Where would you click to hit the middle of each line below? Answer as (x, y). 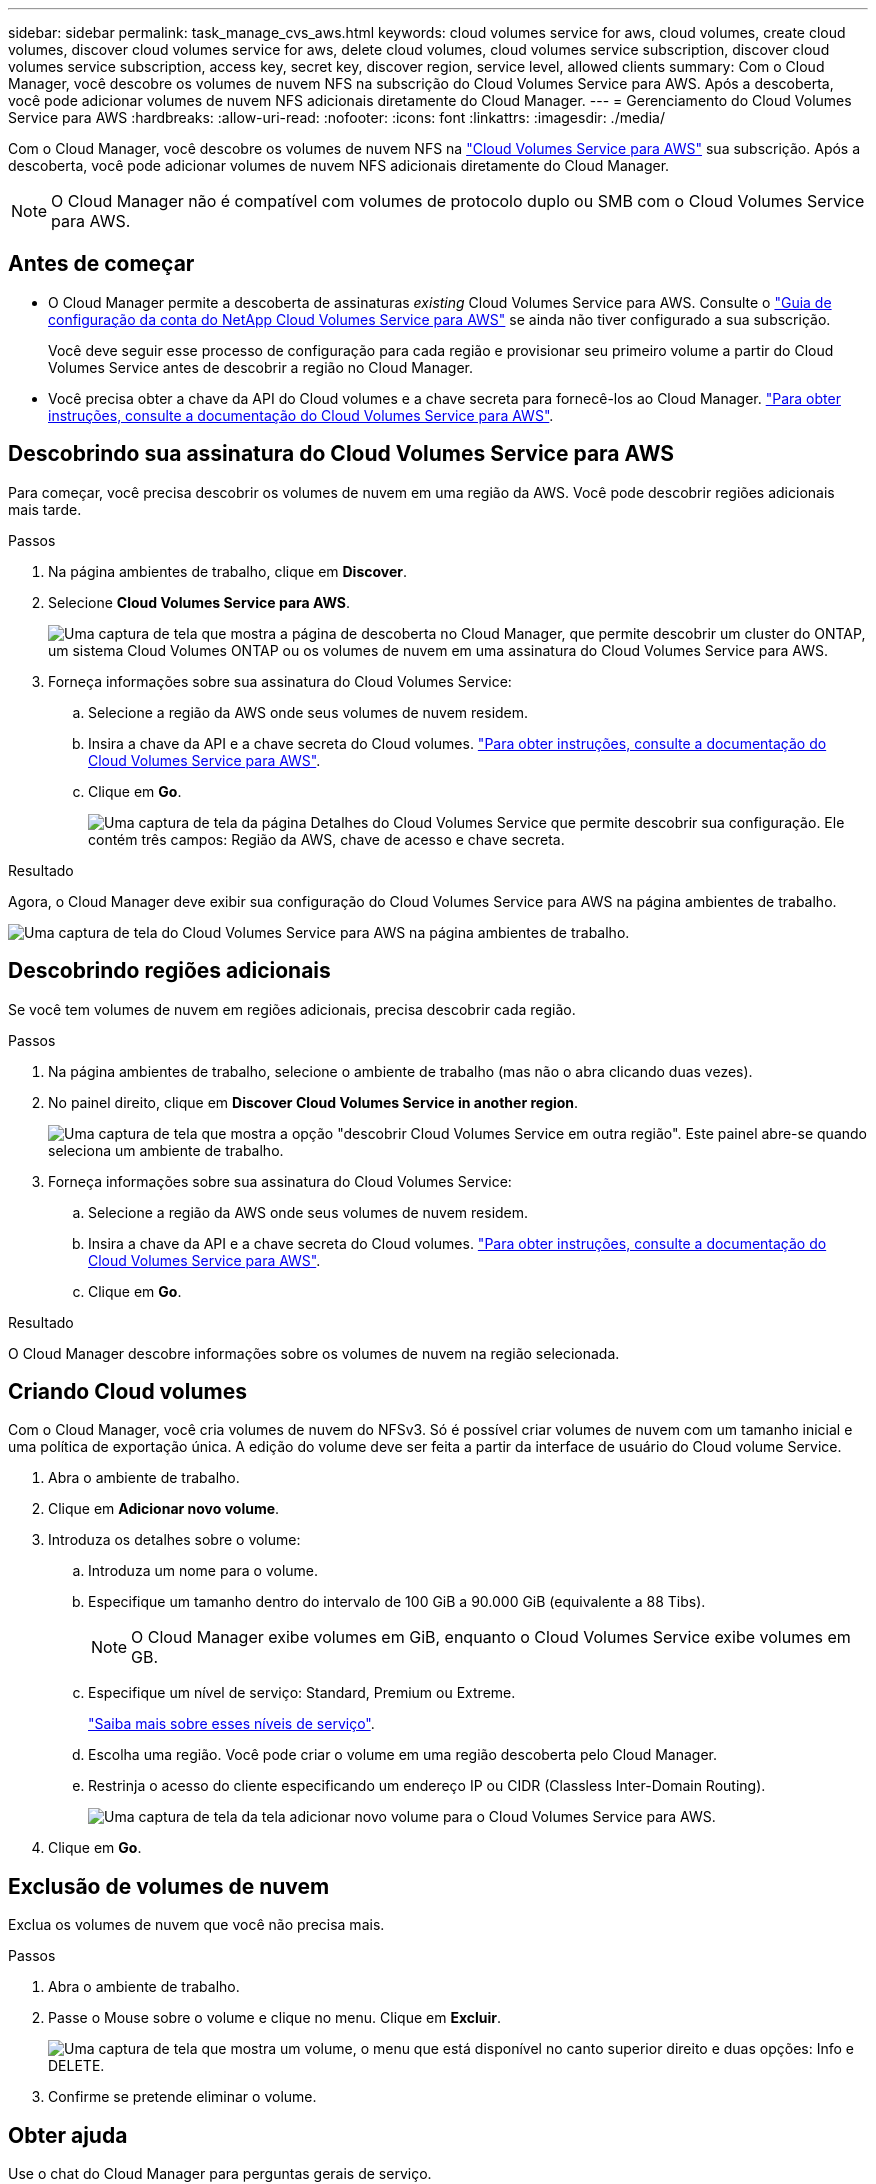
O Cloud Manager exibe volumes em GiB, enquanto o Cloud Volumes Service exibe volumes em (491, 1637)
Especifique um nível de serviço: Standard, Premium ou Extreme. (302, 1693)
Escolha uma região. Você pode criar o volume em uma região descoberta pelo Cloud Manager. (403, 1755)
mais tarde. (45, 509)
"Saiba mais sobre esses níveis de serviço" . (231, 1724)
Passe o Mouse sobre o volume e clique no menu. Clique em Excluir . (275, 2018)
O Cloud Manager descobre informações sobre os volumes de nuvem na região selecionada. (314, 1353)
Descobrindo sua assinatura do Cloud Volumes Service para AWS (341, 454)
